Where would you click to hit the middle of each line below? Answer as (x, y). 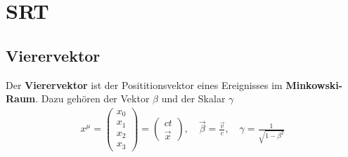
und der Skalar (193, 98)
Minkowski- (314, 84)
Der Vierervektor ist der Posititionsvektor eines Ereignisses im (144, 84)
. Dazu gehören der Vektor (92, 98)
